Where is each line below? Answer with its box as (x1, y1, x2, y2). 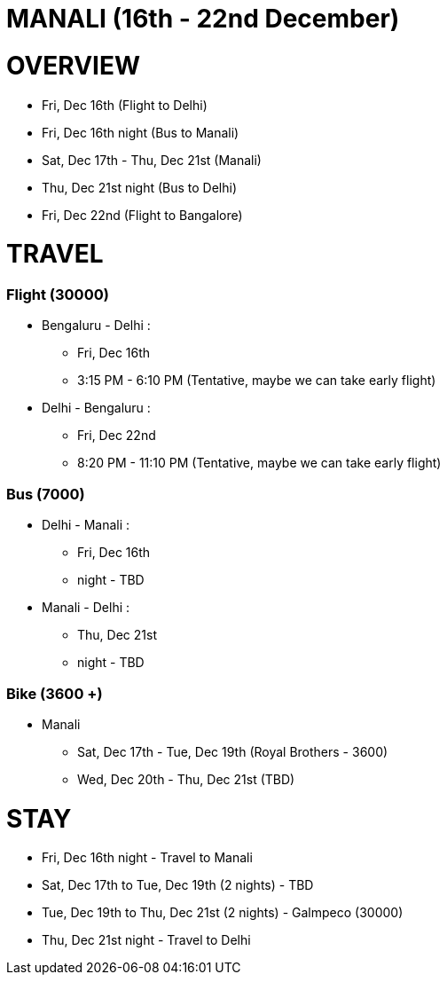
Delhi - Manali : (42, 517, 130, 533)
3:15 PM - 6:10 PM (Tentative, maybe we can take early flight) (77, 373, 436, 389)
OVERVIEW (6, 50, 141, 81)
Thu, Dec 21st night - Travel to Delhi (42, 932, 251, 948)
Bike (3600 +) (6, 684, 103, 703)
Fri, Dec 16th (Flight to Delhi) (42, 97, 208, 113)
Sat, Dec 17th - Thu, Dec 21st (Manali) (42, 152, 262, 168)
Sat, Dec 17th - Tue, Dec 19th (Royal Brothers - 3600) (77, 743, 388, 759)
